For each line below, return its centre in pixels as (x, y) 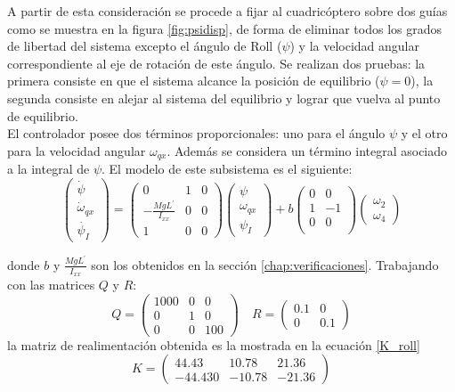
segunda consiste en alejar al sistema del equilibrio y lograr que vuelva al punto (224, 98)
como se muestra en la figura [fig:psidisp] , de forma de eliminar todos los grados (225, 28)
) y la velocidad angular (355, 46)
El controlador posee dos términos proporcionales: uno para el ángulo (196, 133)
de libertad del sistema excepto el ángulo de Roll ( (145, 46)
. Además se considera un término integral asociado (307, 150)
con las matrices (51, 284)
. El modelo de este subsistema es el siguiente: (227, 169)
